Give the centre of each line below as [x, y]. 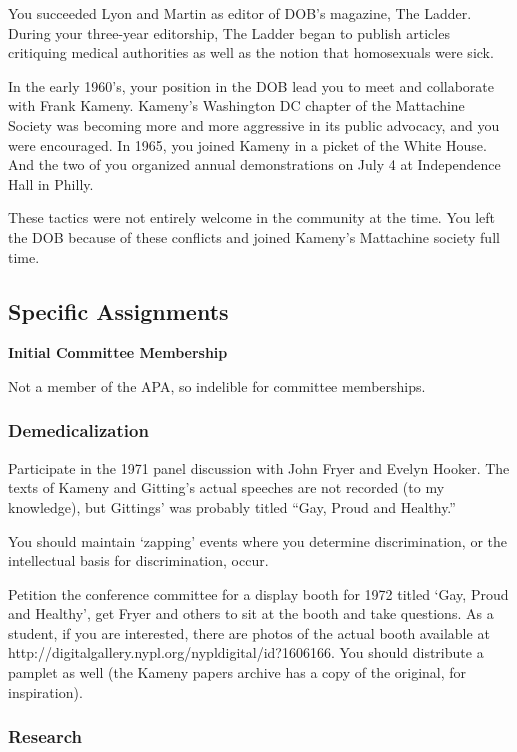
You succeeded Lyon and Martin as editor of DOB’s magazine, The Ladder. [240, 13]
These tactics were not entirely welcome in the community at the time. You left [252, 217]
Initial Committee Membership [118, 352]
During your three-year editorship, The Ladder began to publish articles [229, 32]
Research [45, 736]
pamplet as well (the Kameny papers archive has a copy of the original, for [237, 672]
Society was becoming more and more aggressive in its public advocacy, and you [254, 124]
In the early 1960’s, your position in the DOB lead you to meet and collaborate [251, 85]
